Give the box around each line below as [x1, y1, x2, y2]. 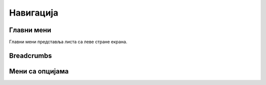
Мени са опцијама [9, 67, 69, 75]
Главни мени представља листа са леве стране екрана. [9, 39, 128, 45]
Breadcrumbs [9, 51, 52, 60]
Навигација [9, 7, 59, 18]
